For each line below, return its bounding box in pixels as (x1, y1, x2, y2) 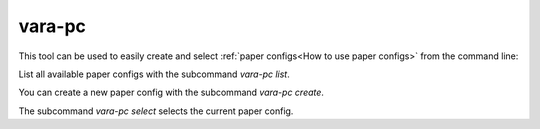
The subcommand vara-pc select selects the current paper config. (18, 105, 294, 117)
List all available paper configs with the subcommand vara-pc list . (18, 68, 290, 80)
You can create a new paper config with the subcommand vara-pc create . (18, 86, 325, 99)
